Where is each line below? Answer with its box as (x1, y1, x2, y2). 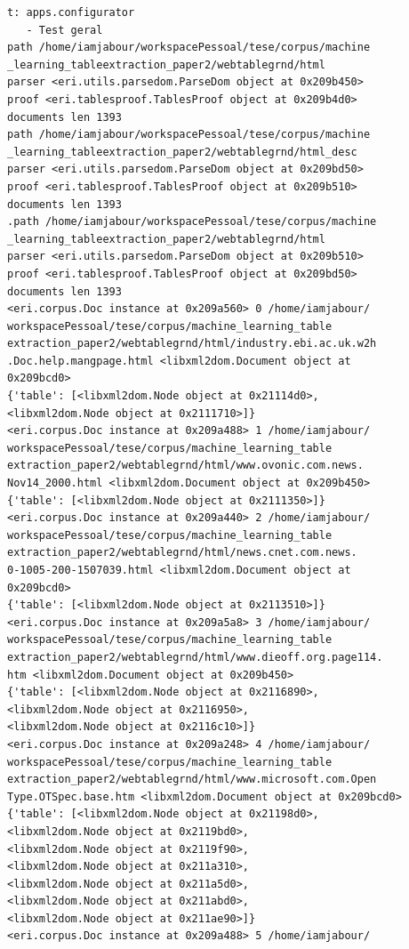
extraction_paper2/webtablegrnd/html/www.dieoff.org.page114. (7, 650, 383, 663)
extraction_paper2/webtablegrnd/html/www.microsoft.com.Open (7, 773, 377, 786)
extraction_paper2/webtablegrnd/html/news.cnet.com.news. (7, 546, 357, 559)
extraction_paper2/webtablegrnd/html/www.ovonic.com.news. (7, 459, 364, 472)
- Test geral (26, 23, 103, 36)
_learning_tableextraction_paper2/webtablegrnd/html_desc (7, 145, 357, 158)
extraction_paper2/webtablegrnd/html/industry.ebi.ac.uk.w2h (7, 337, 377, 350)
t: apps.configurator (7, 6, 135, 19)
